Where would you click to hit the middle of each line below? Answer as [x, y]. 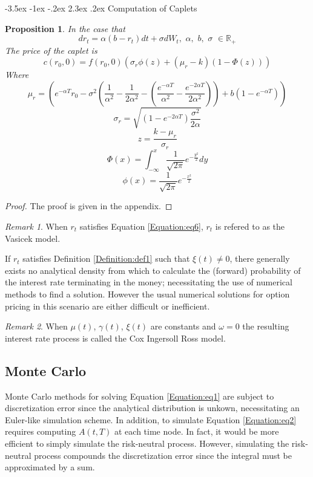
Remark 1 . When [36, 226]
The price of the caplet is [51, 50]
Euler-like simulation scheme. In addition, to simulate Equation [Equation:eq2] [151, 419]
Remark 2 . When [36, 326]
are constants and [183, 326]
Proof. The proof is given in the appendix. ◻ [89, 206]
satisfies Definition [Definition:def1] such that [106, 258]
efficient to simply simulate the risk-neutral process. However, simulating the [147, 443]
